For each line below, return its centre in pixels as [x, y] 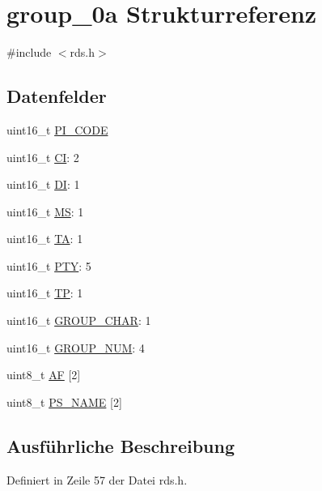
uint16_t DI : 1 [43, 184]
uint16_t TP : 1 [45, 293]
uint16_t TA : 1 [45, 239]
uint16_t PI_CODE [57, 129]
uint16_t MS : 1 [45, 211]
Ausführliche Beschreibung [121, 445]
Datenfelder [57, 96]
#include [29, 52]
